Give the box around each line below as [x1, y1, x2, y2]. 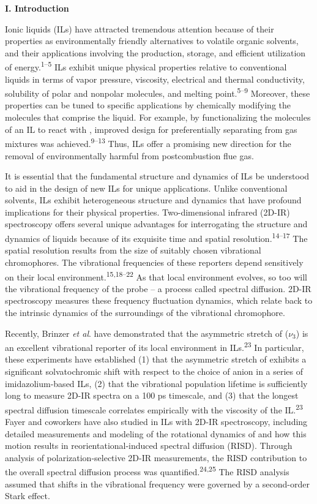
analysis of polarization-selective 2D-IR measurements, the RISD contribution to [5, 451, 307, 464]
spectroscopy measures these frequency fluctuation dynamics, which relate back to [5, 294, 313, 307]
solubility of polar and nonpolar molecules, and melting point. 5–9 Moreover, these [5, 85, 310, 99]
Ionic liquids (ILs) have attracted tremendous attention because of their [5, 22, 274, 35]
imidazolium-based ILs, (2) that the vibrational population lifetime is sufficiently [5, 377, 308, 389]
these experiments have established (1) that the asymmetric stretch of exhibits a [5, 353, 307, 366]
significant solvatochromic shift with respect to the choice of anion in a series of [5, 364, 304, 377]
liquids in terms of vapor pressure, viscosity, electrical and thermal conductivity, [5, 72, 305, 85]
